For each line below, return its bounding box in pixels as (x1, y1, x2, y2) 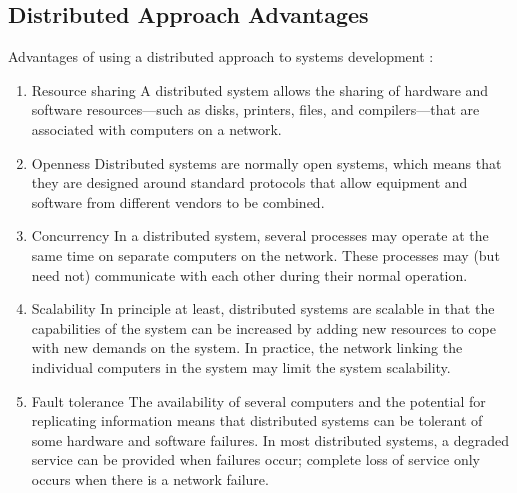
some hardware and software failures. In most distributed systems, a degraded (31, 429, 510, 450)
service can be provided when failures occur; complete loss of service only (31, 449, 480, 470)
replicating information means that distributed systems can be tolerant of (31, 410, 483, 431)
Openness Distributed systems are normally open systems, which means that (31, 152, 502, 173)
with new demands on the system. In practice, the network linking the (31, 337, 463, 358)
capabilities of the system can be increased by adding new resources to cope (31, 317, 496, 338)
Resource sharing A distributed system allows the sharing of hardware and (31, 79, 489, 100)
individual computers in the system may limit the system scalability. (31, 356, 451, 377)
